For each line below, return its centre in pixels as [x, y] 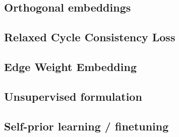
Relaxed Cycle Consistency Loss [90, 37]
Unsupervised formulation [73, 96]
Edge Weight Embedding [70, 66]
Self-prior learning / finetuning [86, 126]
